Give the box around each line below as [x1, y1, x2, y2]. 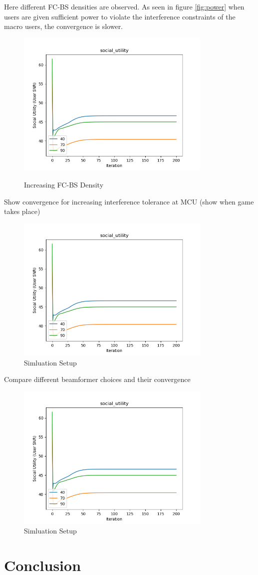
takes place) [4, 206, 40, 216]
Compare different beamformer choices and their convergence [4, 374, 191, 384]
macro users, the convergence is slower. [4, 21, 123, 31]
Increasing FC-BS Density [24, 179, 104, 189]
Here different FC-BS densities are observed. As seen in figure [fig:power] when [4, 1, 245, 11]
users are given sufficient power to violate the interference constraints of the [4, 11, 236, 21]
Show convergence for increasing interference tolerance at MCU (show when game [4, 196, 254, 206]
